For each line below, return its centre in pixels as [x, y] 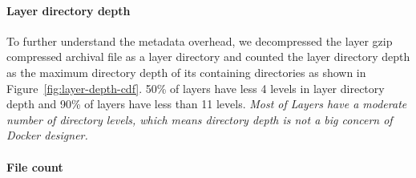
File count [35, 166]
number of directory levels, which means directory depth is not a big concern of [200, 119]
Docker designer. [47, 135]
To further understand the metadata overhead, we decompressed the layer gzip [200, 40]
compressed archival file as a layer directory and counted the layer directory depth [208, 57]
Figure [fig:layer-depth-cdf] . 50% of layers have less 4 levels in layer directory [196, 88]
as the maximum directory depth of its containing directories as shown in [186, 72]
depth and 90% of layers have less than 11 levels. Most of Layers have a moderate [207, 104]
